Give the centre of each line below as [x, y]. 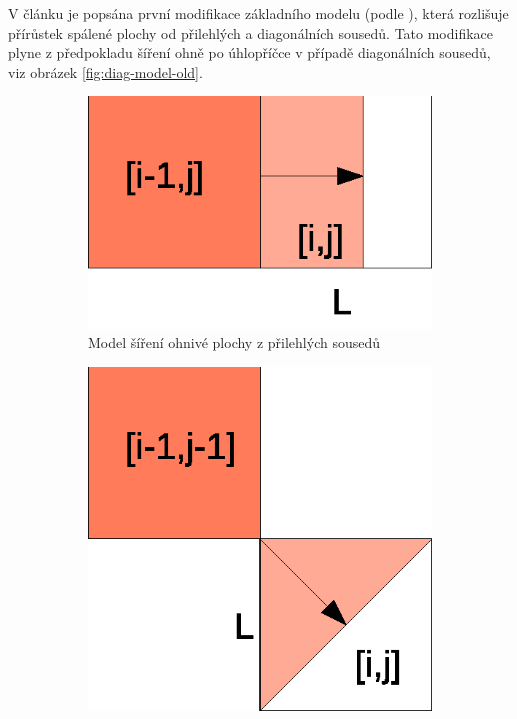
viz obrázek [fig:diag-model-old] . [105, 71]
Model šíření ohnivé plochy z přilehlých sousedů [234, 342]
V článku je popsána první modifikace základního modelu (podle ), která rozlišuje [258, 13]
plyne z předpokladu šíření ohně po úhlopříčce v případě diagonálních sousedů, [249, 52]
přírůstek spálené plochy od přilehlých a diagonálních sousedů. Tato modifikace [251, 32]
